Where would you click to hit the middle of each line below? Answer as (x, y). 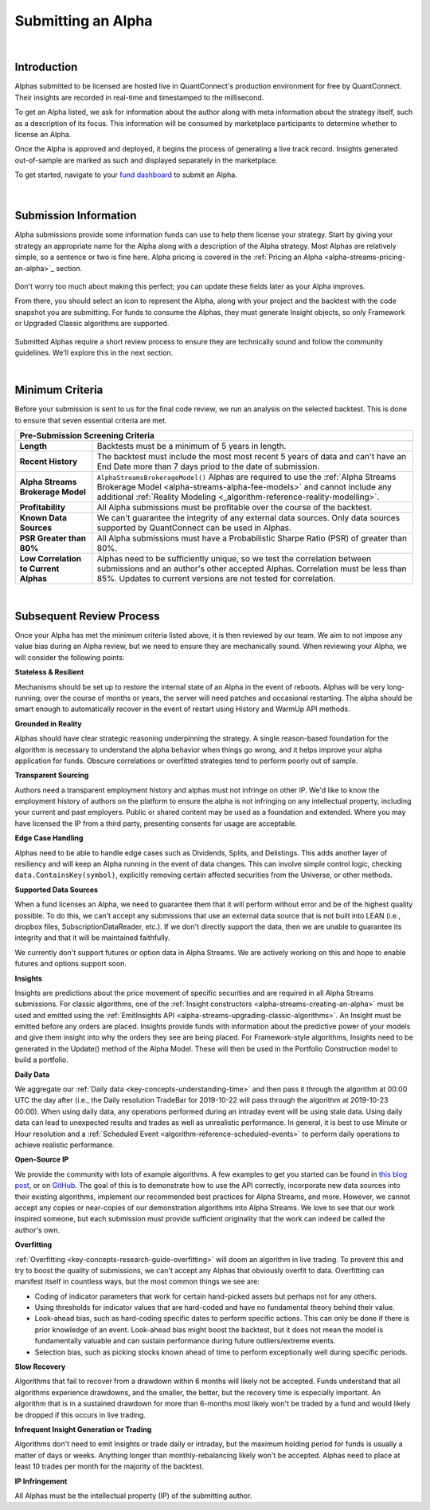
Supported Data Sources (57, 890)
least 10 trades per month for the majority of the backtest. (109, 1466)
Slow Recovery (40, 1366)
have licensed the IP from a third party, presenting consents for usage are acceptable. (156, 823)
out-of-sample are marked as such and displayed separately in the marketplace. (146, 160)
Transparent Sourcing (52, 775)
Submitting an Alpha (84, 21)
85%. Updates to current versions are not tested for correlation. (216, 579)
